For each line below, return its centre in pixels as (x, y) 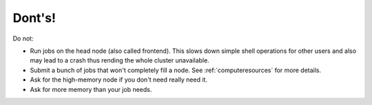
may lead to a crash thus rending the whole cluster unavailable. (120, 60)
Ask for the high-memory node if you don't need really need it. (119, 80)
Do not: (23, 38)
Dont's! (34, 18)
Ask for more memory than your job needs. (91, 89)
